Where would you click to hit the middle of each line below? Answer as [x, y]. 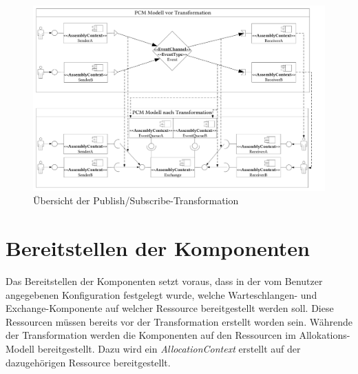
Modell [20, 348]
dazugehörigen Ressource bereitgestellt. [88, 362]
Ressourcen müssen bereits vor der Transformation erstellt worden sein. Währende [179, 321]
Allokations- [325, 335]
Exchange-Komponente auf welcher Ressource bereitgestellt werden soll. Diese [170, 308]
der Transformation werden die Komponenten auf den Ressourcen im [151, 335]
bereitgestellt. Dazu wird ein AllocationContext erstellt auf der [169, 348]
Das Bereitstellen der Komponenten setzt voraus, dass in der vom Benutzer [164, 281]
